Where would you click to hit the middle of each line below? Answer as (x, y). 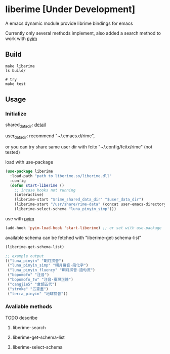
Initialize (16, 114)
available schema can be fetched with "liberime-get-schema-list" (73, 238)
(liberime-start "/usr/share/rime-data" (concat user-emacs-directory (90, 204)
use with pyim (20, 218)
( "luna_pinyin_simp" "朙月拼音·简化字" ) (48, 265)
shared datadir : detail (26, 125)
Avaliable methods (29, 306)
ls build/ (16, 70)
